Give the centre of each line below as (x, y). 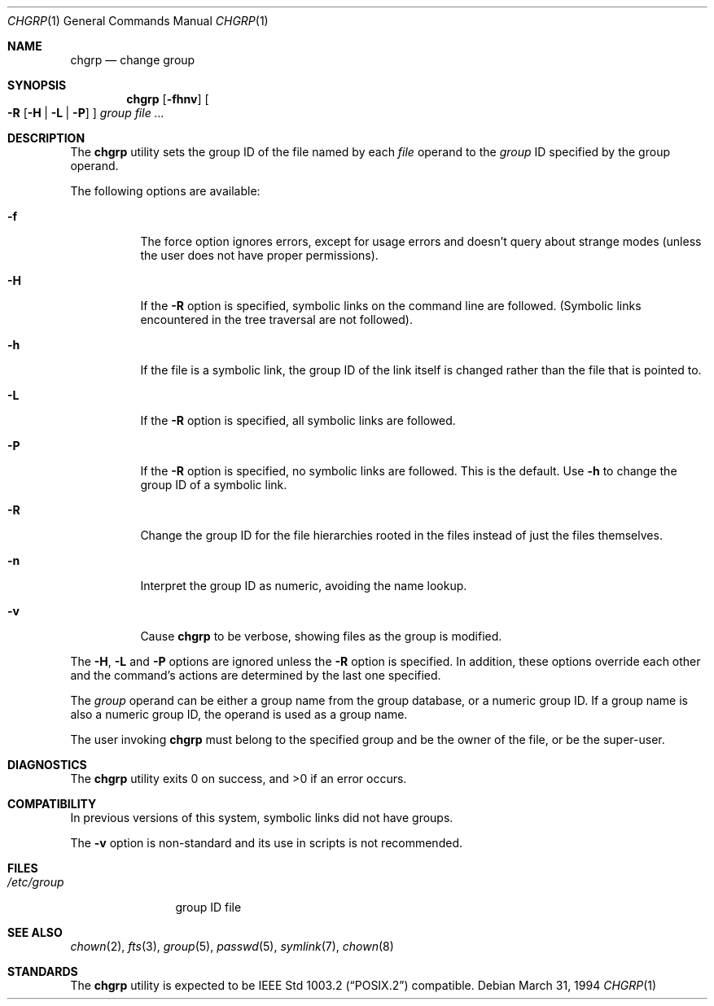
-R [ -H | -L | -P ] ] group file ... (86, 113)
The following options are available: (165, 191)
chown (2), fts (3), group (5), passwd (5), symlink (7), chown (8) (232, 946)
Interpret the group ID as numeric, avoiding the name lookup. (304, 586)
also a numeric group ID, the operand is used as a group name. (239, 714)
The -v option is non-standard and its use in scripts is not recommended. (266, 843)
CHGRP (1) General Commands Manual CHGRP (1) (138, 21)
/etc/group (36, 882)
